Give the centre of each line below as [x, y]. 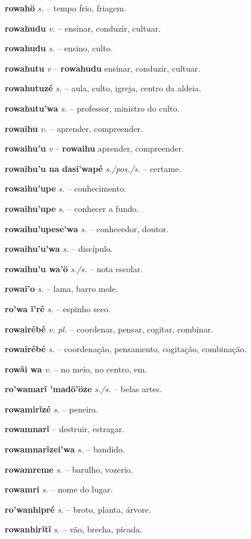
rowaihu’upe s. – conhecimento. [66, 188]
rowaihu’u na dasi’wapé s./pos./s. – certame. [93, 168]
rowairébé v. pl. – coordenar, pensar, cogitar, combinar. [109, 329]
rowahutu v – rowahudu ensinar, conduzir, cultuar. [103, 68]
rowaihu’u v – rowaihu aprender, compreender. [94, 148]
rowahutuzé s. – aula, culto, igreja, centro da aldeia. [103, 88]
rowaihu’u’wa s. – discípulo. [59, 249]
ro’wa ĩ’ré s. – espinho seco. [58, 308]
